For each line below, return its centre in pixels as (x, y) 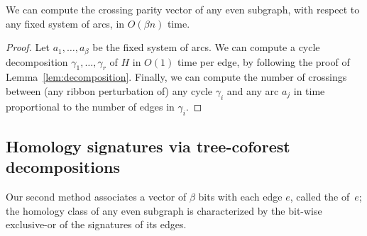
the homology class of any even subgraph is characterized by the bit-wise (164, 210)
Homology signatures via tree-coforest (148, 146)
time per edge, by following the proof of (263, 61)
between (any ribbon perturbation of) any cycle (109, 91)
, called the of (320, 197)
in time (309, 91)
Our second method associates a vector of (96, 197)
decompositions (63, 167)
